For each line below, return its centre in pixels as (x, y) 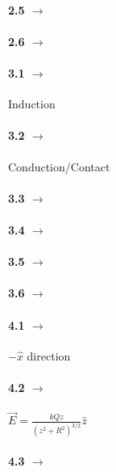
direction (49, 355)
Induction (32, 104)
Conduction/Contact (59, 166)
